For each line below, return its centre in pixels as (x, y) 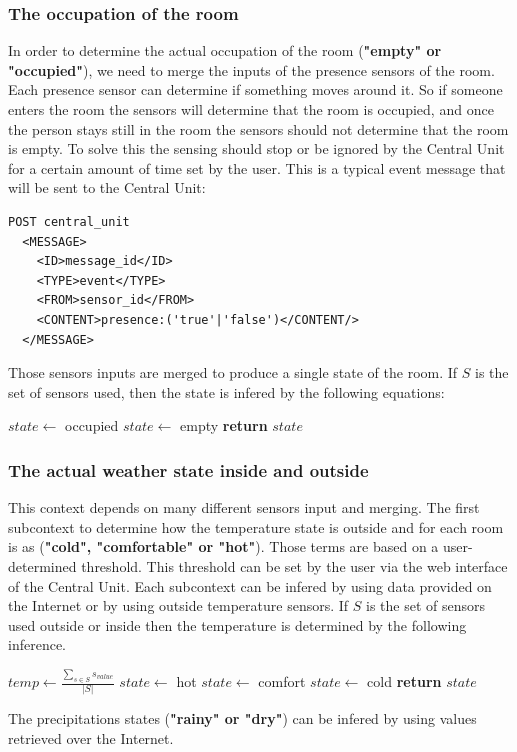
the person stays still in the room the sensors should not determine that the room (258, 128)
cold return (404, 681)
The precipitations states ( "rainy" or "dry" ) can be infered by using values (242, 718)
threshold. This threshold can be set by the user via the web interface (294, 565)
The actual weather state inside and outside (188, 469)
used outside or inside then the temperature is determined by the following (237, 624)
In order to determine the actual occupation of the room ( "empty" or (225, 50)
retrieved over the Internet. (91, 738)
